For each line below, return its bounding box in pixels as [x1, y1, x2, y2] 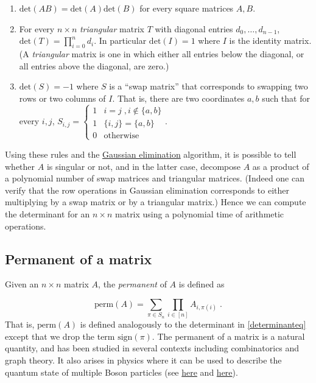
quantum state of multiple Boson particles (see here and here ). [5, 365, 238, 378]
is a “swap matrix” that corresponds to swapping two [109, 80, 308, 93]
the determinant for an [5, 207, 90, 220]
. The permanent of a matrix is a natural [152, 329, 305, 342]
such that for [262, 91, 310, 104]
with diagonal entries [155, 22, 233, 35]
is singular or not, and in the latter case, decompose [46, 160, 241, 172]
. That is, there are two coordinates [112, 91, 245, 104]
